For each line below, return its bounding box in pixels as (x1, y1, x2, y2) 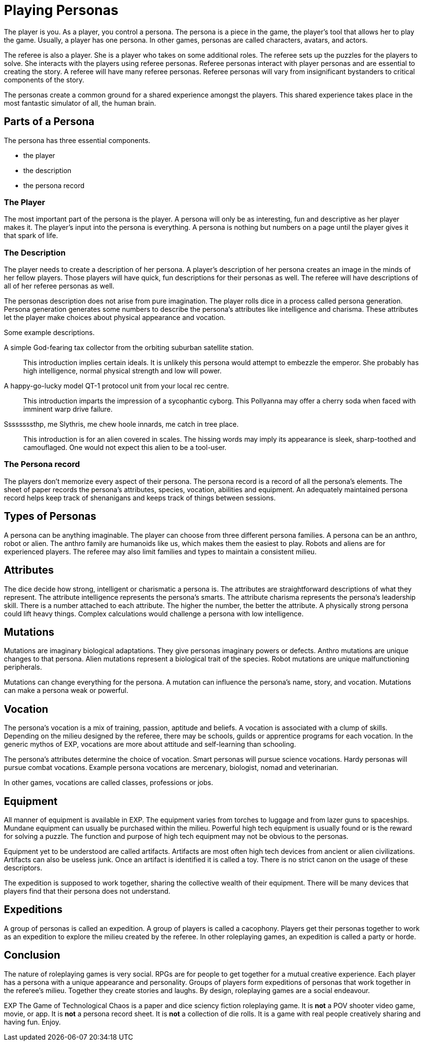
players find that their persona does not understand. (4, 887, 171, 896)
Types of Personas (4, 510, 97, 523)
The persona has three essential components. (4, 136, 150, 145)
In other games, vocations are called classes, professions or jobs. (4, 778, 213, 787)
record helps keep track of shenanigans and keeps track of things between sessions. (4, 493, 276, 502)
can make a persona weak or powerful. (4, 686, 129, 695)
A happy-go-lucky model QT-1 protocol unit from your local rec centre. (4, 382, 229, 390)
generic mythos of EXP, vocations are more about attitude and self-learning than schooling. (4, 740, 296, 749)
